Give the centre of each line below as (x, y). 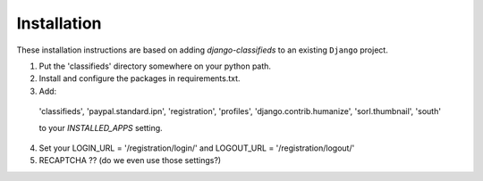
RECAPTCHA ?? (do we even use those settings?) (130, 160)
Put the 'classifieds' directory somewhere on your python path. (155, 66)
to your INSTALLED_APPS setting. (101, 128)
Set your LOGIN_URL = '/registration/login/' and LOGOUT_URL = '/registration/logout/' (197, 148)
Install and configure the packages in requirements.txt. (140, 78)
